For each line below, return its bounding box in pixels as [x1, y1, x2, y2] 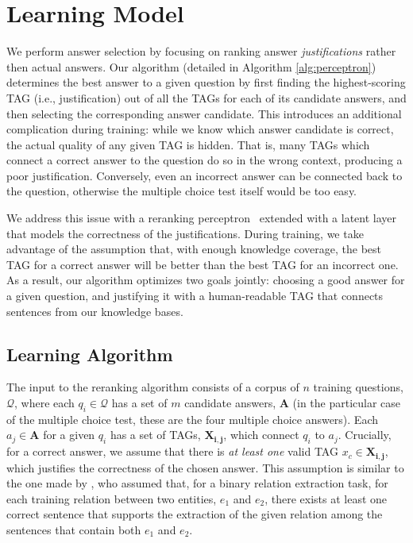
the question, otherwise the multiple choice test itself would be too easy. [6, 183, 357, 199]
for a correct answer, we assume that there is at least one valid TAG [6, 443, 338, 460]
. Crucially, [338, 426, 392, 443]
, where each [14, 395, 75, 411]
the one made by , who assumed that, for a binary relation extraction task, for [6, 475, 388, 491]
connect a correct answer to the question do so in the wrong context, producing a [6, 152, 403, 168]
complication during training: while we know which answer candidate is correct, [6, 121, 394, 137]
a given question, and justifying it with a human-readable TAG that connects [6, 287, 384, 304]
